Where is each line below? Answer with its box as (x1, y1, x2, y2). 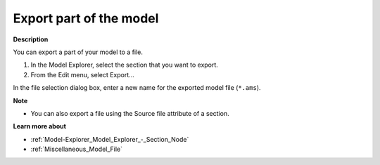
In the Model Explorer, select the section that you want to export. (30, 60, 218, 70)
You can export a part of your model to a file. (13, 48, 144, 56)
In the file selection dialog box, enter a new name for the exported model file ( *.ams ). (13, 84, 261, 92)
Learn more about (13, 122, 67, 131)
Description (13, 35, 49, 44)
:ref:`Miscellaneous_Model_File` (30, 145, 123, 154)
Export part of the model (13, 11, 159, 26)
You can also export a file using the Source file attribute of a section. (30, 109, 229, 117)
